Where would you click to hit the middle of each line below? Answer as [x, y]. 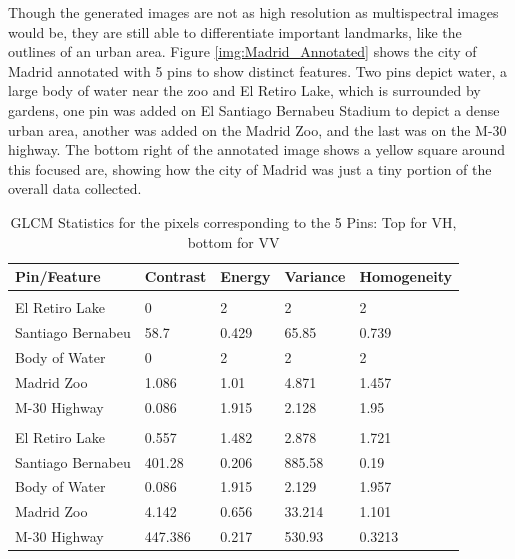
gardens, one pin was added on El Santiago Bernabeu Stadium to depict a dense [254, 109]
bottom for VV [233, 241]
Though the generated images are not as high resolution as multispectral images [253, 12]
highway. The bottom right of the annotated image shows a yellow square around [256, 149]
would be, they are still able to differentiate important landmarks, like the [235, 31]
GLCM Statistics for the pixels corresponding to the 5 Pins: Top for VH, [233, 221]
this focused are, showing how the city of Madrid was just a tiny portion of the [250, 168]
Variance [315, 276]
